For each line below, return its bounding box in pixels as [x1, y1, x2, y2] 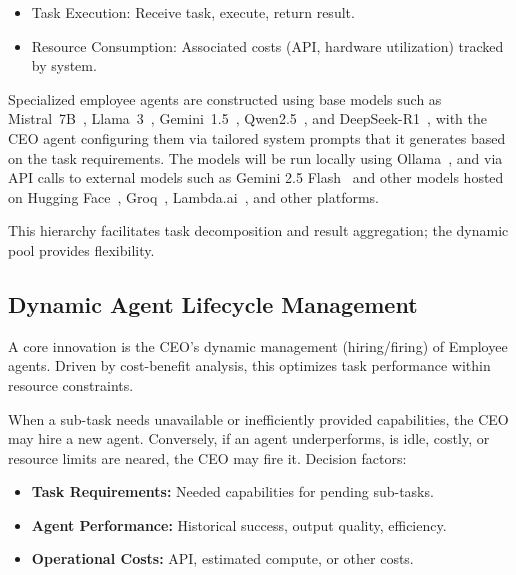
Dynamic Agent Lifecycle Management [8, 288, 418, 319]
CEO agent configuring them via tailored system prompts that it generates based [8, 127, 506, 148]
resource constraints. [8, 374, 134, 395]
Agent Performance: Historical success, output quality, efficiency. [31, 514, 447, 535]
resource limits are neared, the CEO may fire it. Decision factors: [8, 447, 407, 468]
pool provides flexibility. [8, 239, 155, 260]
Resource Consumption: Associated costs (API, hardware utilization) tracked [31, 35, 504, 56]
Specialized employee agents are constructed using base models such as [8, 88, 442, 109]
